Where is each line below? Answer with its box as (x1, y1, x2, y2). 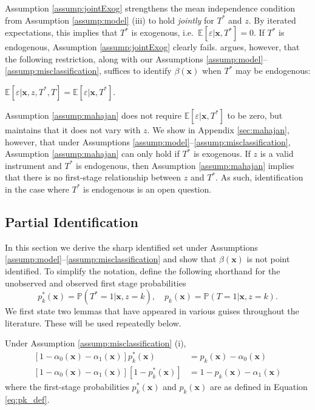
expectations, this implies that (5, 26, 118, 39)
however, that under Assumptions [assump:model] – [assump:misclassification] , (5, 135, 291, 148)
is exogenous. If (193, 147, 251, 160)
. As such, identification (215, 171, 303, 184)
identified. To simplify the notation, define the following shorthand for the (5, 264, 280, 277)
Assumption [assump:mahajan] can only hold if (5, 147, 180, 160)
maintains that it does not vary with (5, 123, 141, 136)
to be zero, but (227, 108, 283, 121)
